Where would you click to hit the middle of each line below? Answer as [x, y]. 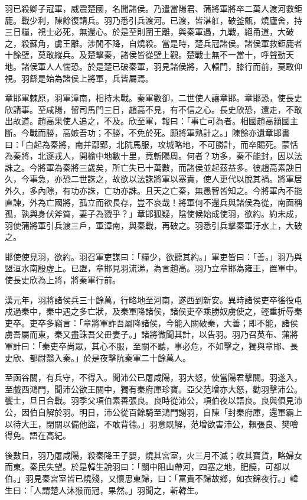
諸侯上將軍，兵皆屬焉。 [108, 78]
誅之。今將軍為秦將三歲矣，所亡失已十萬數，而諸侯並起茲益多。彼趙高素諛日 [153, 167]
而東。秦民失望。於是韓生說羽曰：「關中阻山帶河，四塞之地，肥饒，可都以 [147, 467]
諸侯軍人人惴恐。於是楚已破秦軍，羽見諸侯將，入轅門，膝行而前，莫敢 [157, 66]
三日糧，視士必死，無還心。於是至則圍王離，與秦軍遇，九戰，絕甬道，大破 [149, 32]
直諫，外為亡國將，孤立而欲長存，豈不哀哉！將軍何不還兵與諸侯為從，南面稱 [153, 202]
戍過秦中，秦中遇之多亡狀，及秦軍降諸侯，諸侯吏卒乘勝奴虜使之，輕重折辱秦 [153, 311]
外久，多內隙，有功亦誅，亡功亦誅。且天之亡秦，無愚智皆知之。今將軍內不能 [153, 190]
